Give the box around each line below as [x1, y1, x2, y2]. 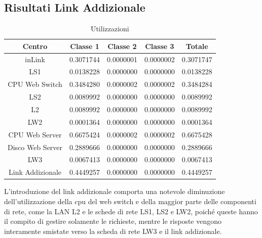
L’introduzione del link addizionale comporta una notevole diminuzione [4, 186, 225, 197]
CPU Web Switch [8, 79, 62, 89]
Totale [185, 40, 208, 51]
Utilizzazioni [90, 23, 129, 34]
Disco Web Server [8, 141, 63, 152]
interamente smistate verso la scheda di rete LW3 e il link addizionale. [4, 225, 222, 236]
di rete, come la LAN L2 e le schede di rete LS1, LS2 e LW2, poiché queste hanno [4, 206, 258, 216]
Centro [22, 40, 48, 51]
